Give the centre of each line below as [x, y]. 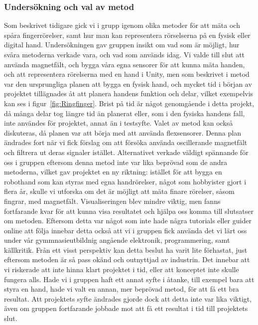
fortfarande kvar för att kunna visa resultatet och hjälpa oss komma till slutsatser [129, 211]
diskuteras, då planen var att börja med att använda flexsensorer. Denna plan [123, 132]
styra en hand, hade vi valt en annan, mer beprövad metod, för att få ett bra [122, 289]
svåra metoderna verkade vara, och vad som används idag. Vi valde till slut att [125, 54]
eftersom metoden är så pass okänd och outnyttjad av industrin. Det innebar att [127, 259]
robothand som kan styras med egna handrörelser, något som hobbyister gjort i [125, 181]
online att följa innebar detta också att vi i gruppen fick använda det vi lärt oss [126, 230]
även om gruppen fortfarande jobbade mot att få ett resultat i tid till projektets [126, 308]
